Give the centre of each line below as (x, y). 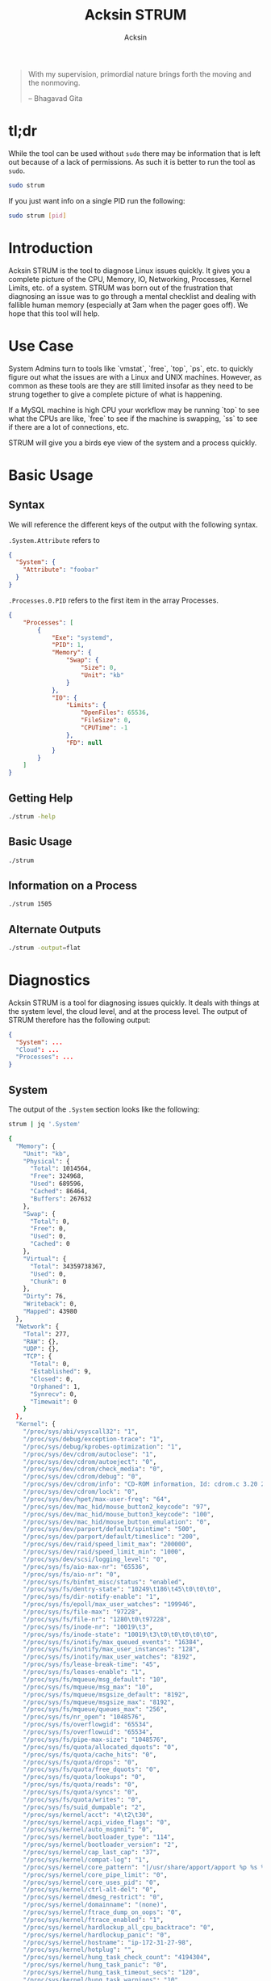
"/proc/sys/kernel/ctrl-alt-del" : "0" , (90, 1890)
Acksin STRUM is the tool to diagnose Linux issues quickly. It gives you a (129, 270)
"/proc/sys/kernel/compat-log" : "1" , (86, 1860)
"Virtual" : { (45, 1259)
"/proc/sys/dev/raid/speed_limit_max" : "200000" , (108, 1545)
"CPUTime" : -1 (104, 728)
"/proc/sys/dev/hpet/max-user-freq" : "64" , (97, 1499)
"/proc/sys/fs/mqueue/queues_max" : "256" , (95, 1710)
